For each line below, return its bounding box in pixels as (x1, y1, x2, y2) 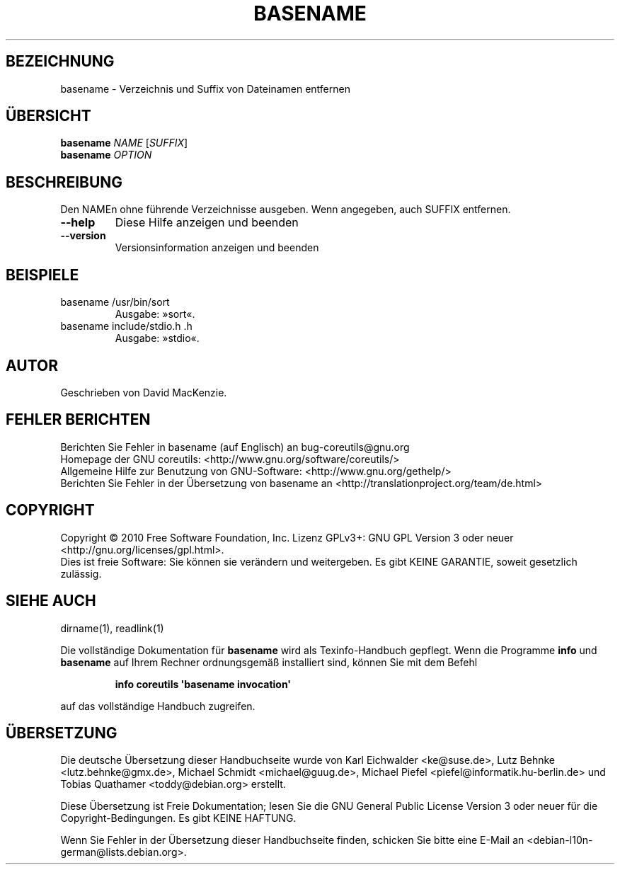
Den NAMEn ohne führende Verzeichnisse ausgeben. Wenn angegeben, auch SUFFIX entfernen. (60, 203, 511, 216)
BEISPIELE (6, 265, 79, 284)
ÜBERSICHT (6, 107, 91, 125)
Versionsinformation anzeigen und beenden (115, 241, 319, 254)
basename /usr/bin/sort (60, 296, 170, 309)
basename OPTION (60, 149, 152, 161)
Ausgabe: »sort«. (115, 308, 195, 321)
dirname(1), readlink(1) (60, 622, 164, 634)
